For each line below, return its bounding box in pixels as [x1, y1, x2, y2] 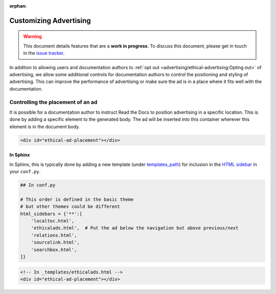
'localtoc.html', [31, 218, 75, 224]
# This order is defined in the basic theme [20, 196, 134, 202]
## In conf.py [20, 182, 56, 188]
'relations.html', [31, 232, 77, 238]
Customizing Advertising [9, 16, 91, 25]
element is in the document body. [9, 123, 80, 130]
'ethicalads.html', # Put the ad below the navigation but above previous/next [31, 225, 239, 231]
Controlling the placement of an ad [9, 98, 98, 106]
